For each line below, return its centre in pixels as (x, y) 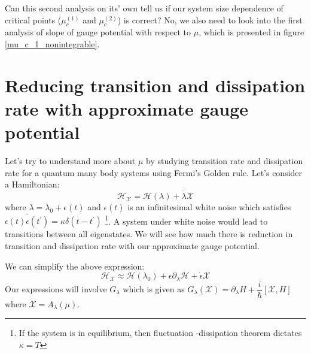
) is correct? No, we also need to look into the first (210, 19)
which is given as (154, 289)
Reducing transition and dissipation (155, 85)
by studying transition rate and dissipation (225, 161)
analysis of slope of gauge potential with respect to (98, 32)
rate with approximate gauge (127, 108)
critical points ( (33, 19)
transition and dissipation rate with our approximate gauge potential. (132, 245)
